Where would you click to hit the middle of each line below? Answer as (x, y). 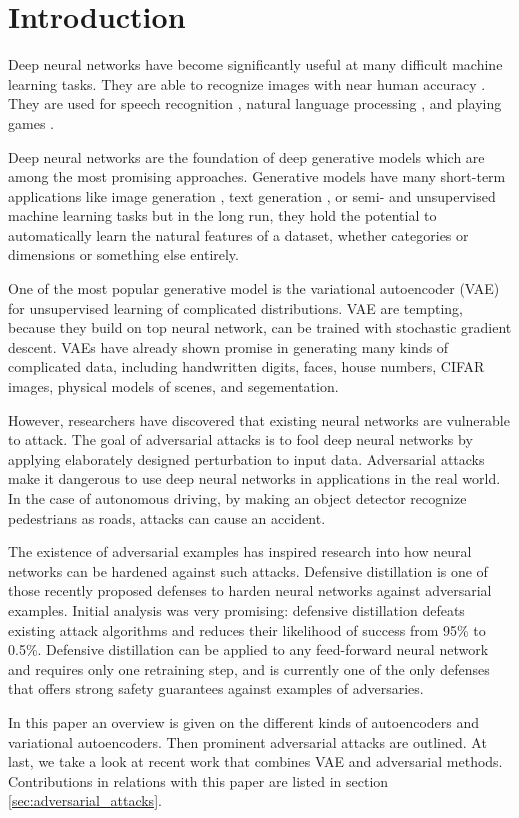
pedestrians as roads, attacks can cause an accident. (167, 517)
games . (31, 122)
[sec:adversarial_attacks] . (85, 800)
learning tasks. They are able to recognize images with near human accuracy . (247, 83)
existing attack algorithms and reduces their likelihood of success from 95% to (247, 629)
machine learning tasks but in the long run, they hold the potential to (222, 215)
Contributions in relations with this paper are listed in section (198, 780)
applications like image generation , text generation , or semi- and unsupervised (252, 195)
